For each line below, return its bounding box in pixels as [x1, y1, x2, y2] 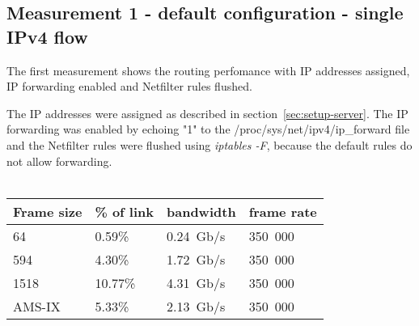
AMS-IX [13, 296, 61, 315]
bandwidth [167, 201, 236, 221]
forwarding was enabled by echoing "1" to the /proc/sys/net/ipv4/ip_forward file [6, 121, 410, 138]
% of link [95, 201, 154, 221]
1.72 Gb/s [167, 249, 226, 269]
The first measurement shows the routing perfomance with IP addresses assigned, [6, 61, 410, 78]
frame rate [248, 201, 317, 221]
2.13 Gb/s [167, 296, 226, 315]
